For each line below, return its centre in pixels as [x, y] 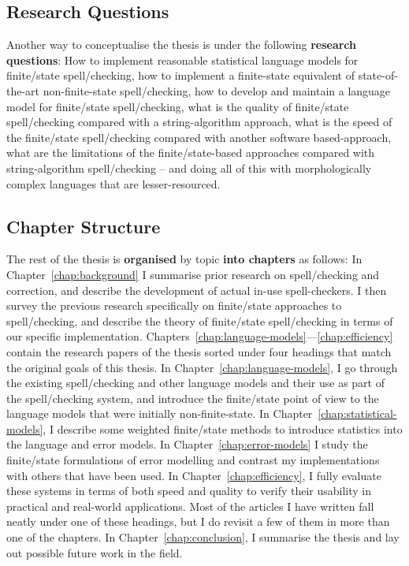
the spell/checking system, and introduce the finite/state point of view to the [193, 398]
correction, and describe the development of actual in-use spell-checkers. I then [197, 290]
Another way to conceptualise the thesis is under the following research [182, 45]
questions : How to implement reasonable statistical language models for [182, 60]
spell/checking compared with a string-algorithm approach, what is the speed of [199, 122]
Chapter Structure [84, 226]
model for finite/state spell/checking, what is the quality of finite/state [178, 106]
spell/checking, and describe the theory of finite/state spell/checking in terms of [200, 320]
